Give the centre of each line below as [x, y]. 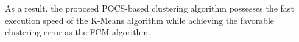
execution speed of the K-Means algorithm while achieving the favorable [140, 20]
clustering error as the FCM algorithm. [78, 32]
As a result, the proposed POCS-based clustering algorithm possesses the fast [149, 8]
